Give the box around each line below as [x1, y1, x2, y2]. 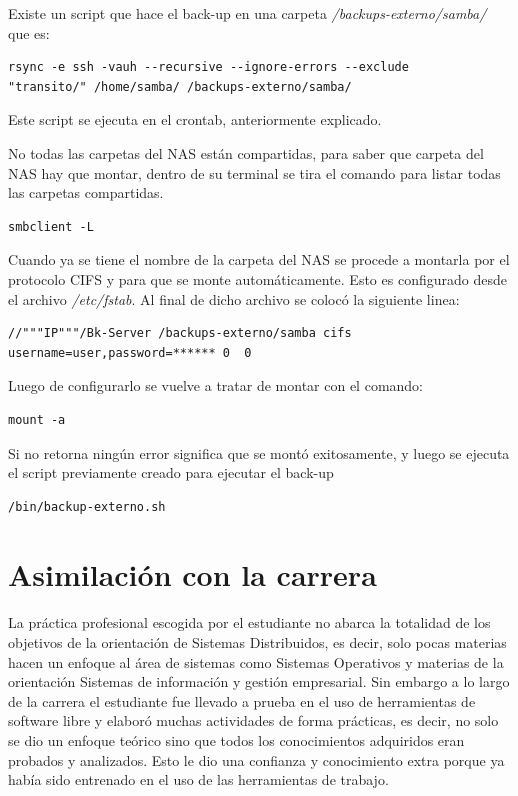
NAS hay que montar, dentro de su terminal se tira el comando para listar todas [8, 162, 501, 183]
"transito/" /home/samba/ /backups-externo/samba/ [8, 79, 352, 94]
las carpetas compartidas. [8, 182, 164, 203]
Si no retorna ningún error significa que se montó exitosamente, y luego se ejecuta [8, 442, 510, 463]
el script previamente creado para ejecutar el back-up [8, 462, 334, 483]
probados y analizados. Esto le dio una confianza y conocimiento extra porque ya [8, 749, 505, 770]
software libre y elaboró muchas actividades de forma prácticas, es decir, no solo [8, 710, 499, 731]
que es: [8, 22, 50, 43]
